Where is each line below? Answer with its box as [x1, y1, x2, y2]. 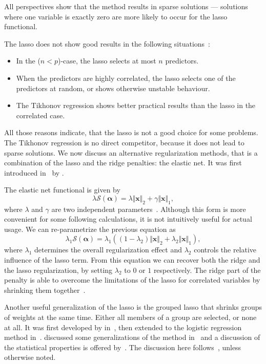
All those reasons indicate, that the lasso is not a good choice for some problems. [4, 127, 258, 138]
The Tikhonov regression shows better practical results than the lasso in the [16, 100, 256, 111]
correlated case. [16, 110, 65, 120]
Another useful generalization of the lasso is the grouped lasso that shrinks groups [4, 302, 262, 312]
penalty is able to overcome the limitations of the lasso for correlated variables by [4, 274, 260, 285]
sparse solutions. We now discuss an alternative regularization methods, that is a [4, 147, 258, 158]
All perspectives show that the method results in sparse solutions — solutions [4, 1, 248, 11]
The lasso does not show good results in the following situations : [4, 38, 210, 49]
